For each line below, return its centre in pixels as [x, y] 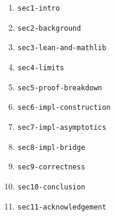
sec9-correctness [51, 167]
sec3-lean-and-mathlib [62, 48]
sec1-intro [39, 8]
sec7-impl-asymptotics [62, 127]
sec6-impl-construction [64, 108]
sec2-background [49, 28]
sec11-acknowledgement [62, 207]
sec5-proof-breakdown [60, 88]
